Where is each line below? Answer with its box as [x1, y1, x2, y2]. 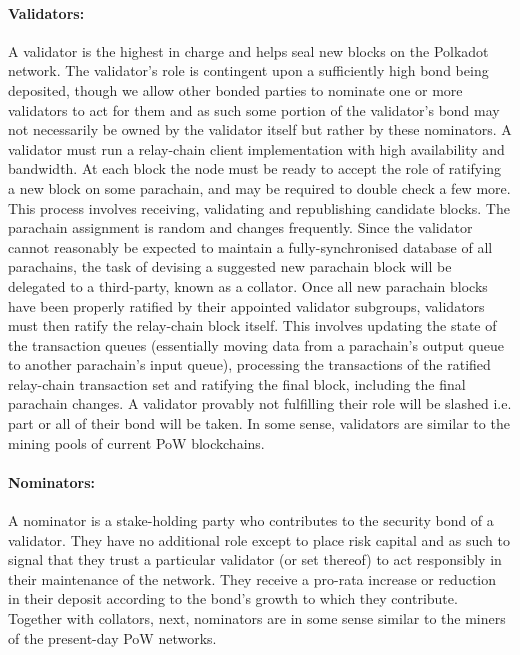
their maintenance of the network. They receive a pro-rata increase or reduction [8, 568, 497, 589]
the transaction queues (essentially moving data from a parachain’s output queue [8, 334, 504, 355]
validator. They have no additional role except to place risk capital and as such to [8, 529, 511, 550]
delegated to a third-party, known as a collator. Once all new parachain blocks [8, 275, 488, 296]
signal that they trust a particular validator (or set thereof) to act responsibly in [8, 549, 502, 570]
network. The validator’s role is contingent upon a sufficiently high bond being [8, 60, 489, 81]
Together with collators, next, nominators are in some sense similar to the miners [8, 608, 506, 629]
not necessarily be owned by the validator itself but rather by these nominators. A [8, 119, 512, 140]
